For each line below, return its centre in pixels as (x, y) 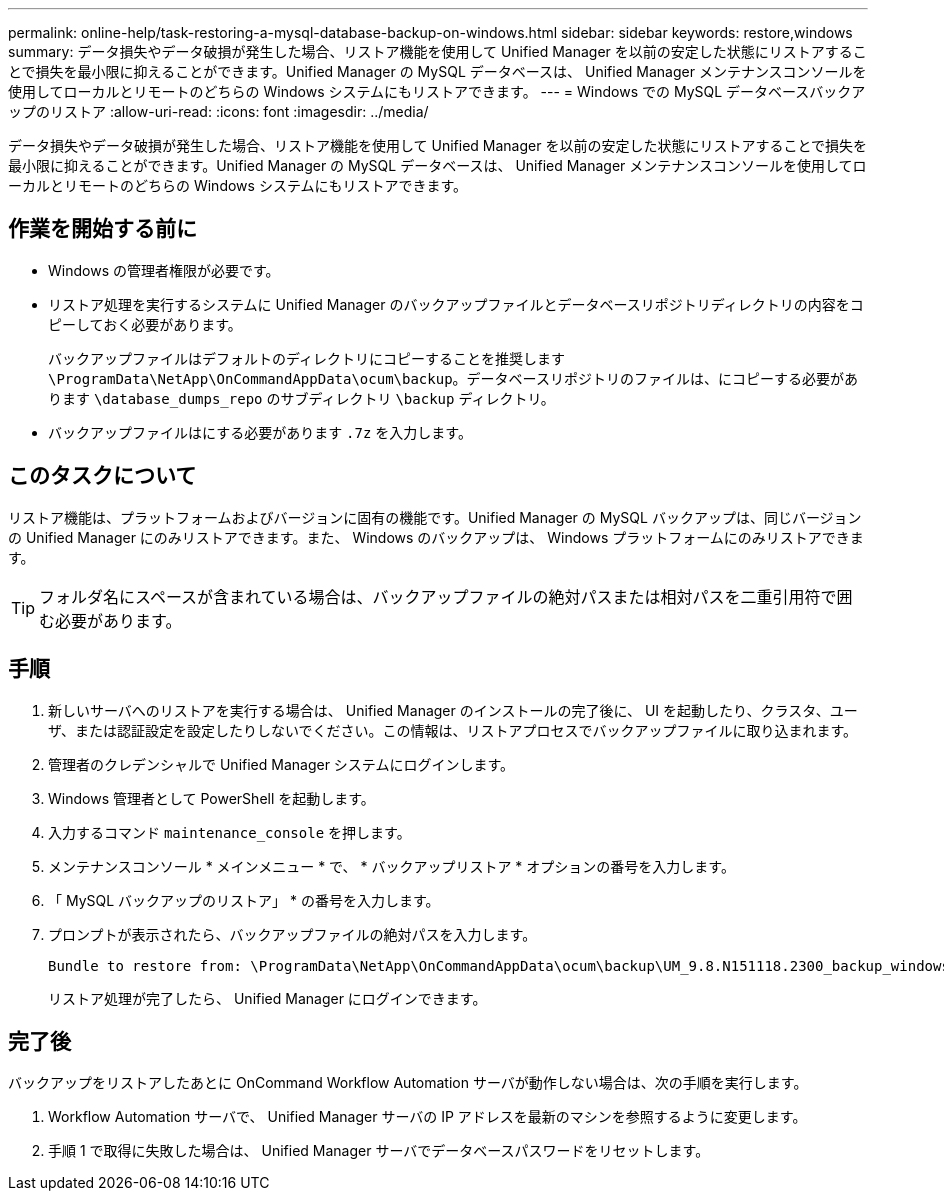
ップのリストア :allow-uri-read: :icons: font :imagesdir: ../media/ (218, 111)
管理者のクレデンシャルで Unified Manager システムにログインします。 (281, 764)
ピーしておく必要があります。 (145, 324)
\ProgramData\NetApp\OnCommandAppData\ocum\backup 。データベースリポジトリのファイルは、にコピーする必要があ (453, 378)
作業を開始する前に (102, 229)
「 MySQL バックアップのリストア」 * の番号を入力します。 (244, 900)
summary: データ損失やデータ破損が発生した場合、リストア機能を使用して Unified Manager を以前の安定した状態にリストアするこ (437, 51)
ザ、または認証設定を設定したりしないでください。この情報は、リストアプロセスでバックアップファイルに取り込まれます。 (453, 730)
